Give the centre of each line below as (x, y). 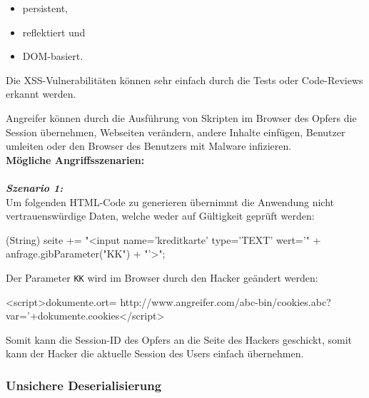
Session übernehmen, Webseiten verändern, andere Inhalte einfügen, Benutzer (176, 132)
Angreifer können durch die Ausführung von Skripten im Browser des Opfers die (181, 117)
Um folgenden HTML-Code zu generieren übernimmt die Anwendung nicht (170, 201)
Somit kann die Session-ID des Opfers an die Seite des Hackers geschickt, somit (179, 339)
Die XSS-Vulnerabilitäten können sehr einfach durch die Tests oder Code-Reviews (184, 80)
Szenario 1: (35, 187)
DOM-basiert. (53, 56)
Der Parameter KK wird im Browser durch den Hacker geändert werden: (162, 277)
